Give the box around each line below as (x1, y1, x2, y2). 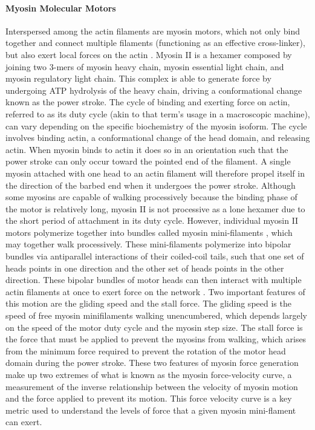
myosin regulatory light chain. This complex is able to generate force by (5, 72, 271, 85)
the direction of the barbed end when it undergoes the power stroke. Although (5, 178, 296, 191)
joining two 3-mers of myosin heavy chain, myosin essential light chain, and (5, 60, 284, 73)
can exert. (5, 415, 42, 428)
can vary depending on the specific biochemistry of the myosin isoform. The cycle (5, 119, 307, 132)
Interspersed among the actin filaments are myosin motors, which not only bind (5, 24, 300, 37)
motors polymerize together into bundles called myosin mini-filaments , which (5, 226, 293, 238)
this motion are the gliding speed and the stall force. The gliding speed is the (5, 297, 291, 310)
